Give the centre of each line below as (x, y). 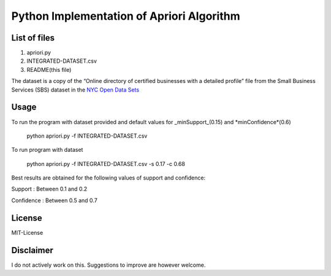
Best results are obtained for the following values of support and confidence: (108, 178)
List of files (33, 38)
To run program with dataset (47, 150)
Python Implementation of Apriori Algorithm (126, 16)
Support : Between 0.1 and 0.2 (49, 189)
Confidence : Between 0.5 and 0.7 (54, 200)
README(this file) (49, 69)
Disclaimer (32, 250)
